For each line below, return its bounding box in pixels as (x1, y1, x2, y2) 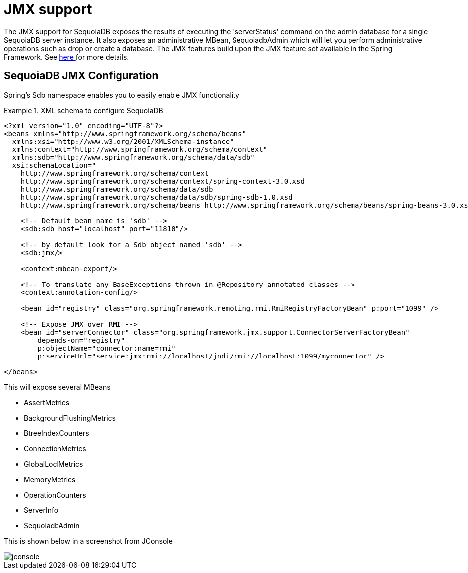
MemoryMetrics (24, 475, 76, 484)
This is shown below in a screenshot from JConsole (4, 536, 173, 545)
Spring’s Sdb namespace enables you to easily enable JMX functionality (4, 90, 239, 99)
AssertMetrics (24, 398, 70, 407)
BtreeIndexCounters (24, 429, 89, 437)
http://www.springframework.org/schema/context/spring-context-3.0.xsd (20, 177, 305, 185)
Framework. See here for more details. (4, 52, 129, 61)
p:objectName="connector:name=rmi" (37, 344, 175, 352)
